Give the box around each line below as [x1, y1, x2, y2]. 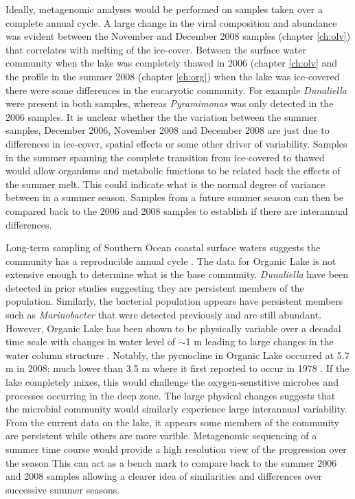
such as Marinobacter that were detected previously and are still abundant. [5, 307, 322, 322]
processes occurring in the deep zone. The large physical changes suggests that [5, 388, 336, 402]
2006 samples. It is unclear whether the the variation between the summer [5, 109, 318, 124]
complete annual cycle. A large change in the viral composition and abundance [5, 15, 337, 30]
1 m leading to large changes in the [185, 334, 334, 349]
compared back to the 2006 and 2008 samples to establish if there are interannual [5, 203, 348, 218]
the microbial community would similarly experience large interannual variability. [5, 402, 347, 416]
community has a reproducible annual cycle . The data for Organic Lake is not [5, 253, 336, 268]
